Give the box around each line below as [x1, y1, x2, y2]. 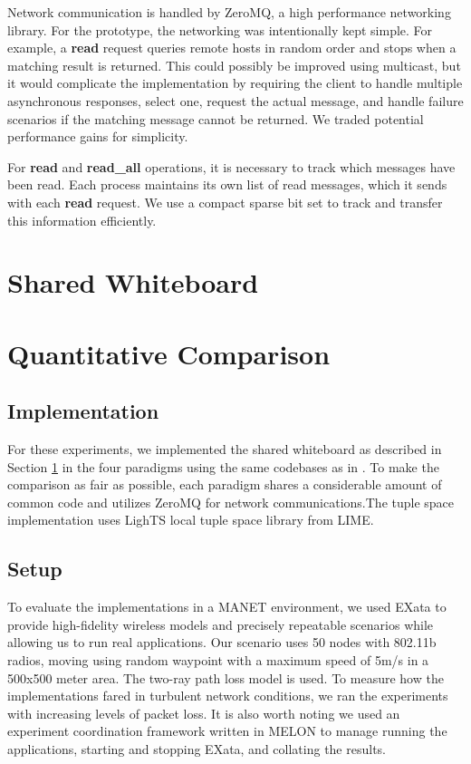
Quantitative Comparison [7, 334, 331, 372]
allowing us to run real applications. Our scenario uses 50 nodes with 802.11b [7, 633, 437, 652]
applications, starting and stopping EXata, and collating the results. [7, 740, 386, 758]
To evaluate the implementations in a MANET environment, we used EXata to [7, 597, 447, 616]
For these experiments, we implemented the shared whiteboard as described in [7, 440, 442, 459]
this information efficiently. [7, 210, 157, 229]
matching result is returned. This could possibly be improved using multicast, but [7, 55, 461, 74]
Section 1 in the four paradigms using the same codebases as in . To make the [7, 457, 439, 476]
